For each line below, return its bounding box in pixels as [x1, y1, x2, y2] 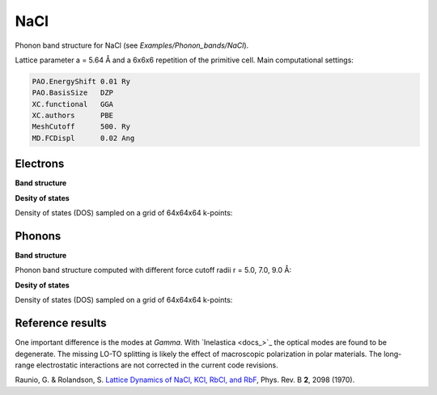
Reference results [15, 316, 107, 330]
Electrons [15, 157, 65, 171]
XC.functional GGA [32, 100, 113, 108]
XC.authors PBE [32, 111, 113, 121]
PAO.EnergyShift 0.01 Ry [32, 77, 131, 86]
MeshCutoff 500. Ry [32, 122, 131, 131]
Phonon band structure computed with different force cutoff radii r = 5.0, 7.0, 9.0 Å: [15, 265, 291, 275]
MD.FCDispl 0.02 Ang [32, 134, 135, 142]
